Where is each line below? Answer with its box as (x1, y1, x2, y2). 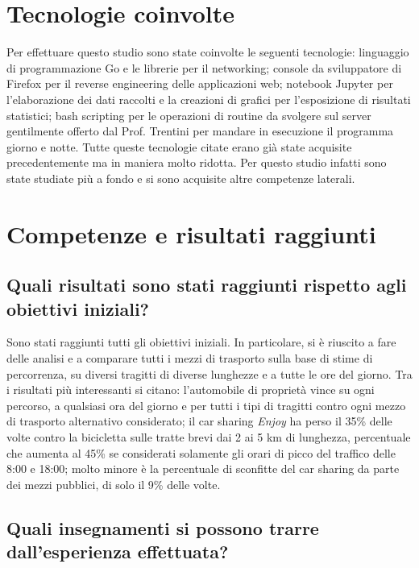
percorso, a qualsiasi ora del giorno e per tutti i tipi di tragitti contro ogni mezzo (6, 396, 406, 413)
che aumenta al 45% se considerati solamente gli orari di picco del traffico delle (6, 444, 396, 461)
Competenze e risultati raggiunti (6, 217, 376, 250)
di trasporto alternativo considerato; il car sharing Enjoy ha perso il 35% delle (6, 413, 392, 429)
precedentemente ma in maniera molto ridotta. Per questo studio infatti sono (6, 154, 387, 171)
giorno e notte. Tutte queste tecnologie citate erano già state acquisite (6, 138, 352, 155)
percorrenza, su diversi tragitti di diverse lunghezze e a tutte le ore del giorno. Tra (6, 365, 413, 382)
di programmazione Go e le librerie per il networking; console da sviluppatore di (6, 59, 402, 76)
